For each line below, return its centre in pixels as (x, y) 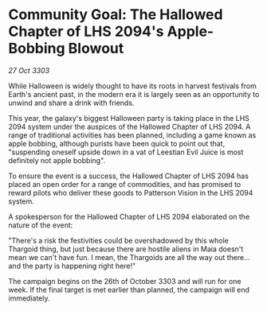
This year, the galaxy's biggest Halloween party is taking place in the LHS (129, 118)
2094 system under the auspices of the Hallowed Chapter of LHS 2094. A (130, 126)
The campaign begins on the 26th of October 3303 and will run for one (125, 281)
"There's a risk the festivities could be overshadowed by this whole (118, 240)
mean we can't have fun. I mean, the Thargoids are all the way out (117, 257)
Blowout (96, 49)
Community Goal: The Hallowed (116, 15)
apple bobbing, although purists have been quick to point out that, (117, 143)
